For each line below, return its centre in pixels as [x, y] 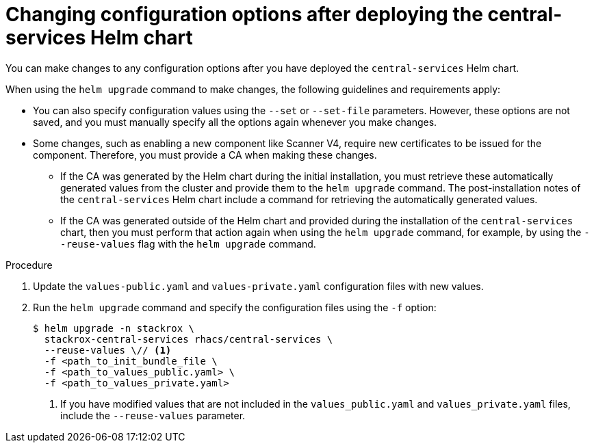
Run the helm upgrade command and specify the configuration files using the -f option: [235, 307]
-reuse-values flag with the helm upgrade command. [188, 243]
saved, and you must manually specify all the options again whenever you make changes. [235, 122]
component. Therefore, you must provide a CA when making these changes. [205, 155]
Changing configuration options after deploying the [244, 14]
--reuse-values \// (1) [108, 350]
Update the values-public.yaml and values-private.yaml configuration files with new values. [258, 286]
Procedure [29, 265]
